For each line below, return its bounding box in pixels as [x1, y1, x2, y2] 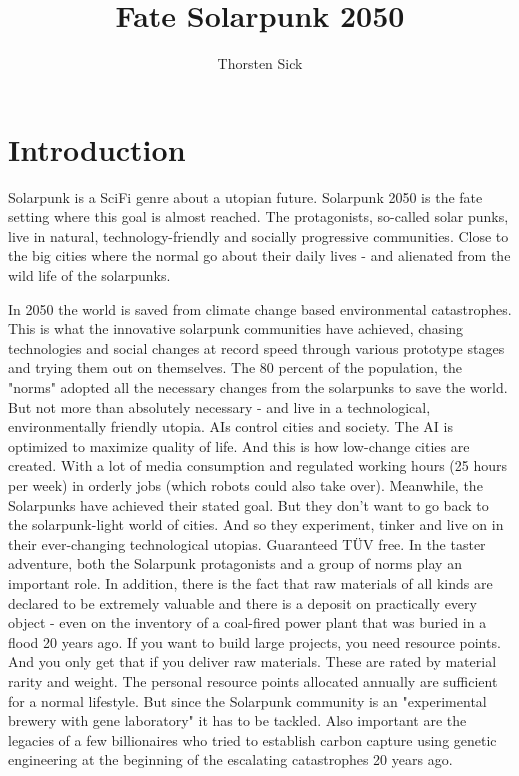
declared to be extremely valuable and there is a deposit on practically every [8, 592, 477, 613]
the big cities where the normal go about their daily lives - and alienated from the [8, 245, 511, 266]
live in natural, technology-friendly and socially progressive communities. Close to [8, 225, 509, 246]
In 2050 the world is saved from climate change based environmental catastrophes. [8, 298, 512, 319]
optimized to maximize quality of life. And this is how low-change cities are [8, 435, 470, 456]
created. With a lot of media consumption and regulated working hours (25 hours [8, 455, 508, 476]
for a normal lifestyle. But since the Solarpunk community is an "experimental [8, 690, 487, 711]
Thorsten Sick [217, 53, 303, 74]
